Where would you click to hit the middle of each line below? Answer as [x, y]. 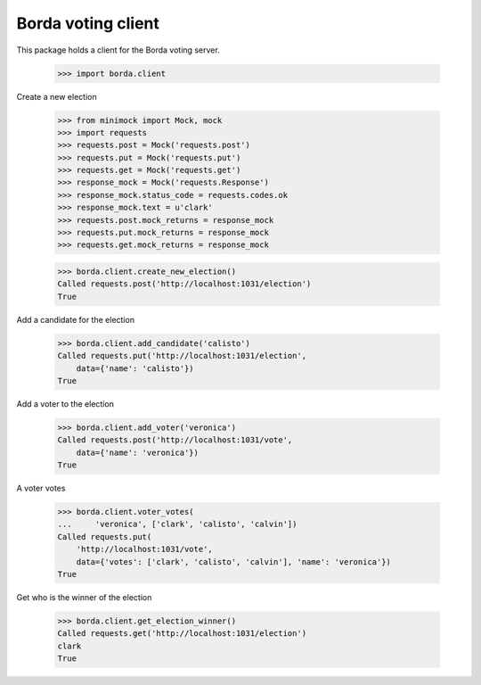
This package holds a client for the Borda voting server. [118, 50]
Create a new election [57, 96]
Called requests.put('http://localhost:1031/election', [182, 356]
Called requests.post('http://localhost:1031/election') [184, 284]
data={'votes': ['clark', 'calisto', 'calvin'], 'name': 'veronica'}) [234, 561]
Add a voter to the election [65, 404]
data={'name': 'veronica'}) [138, 452]
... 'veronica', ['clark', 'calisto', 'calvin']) [177, 524]
